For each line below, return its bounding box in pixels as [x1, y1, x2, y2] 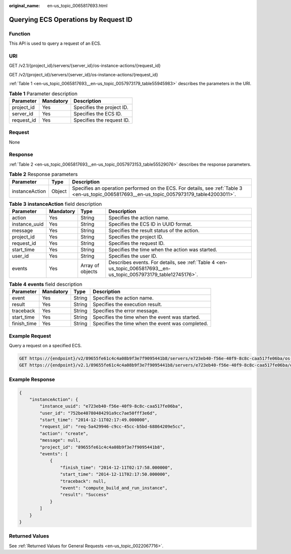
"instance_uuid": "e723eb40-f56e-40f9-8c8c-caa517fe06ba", [39, 404, 183, 409]
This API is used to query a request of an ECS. [9, 40, 101, 46]
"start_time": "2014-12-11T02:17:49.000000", [39, 417, 150, 423]
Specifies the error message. [93, 307, 159, 314]
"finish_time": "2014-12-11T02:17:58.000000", [60, 465, 173, 470]
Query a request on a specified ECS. [9, 343, 82, 348]
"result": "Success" [60, 492, 109, 498]
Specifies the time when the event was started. [93, 314, 200, 321]
